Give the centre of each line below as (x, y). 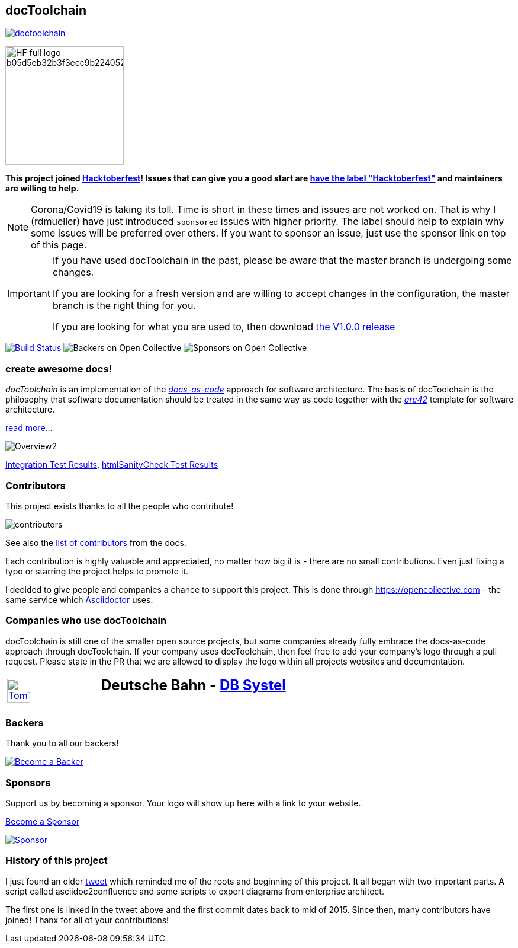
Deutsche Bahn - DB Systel (193, 685)
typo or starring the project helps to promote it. (97, 571)
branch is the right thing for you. (124, 306)
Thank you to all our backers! (62, 743)
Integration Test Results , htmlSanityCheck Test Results (112, 465)
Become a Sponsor (43, 822)
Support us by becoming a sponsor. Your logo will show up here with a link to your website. (183, 803)
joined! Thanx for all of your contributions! (87, 920)
